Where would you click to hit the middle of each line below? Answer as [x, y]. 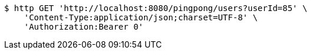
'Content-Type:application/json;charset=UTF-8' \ [141, 17]
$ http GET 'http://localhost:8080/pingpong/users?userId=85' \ [156, 8]
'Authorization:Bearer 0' [84, 27]
